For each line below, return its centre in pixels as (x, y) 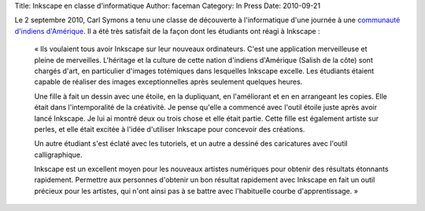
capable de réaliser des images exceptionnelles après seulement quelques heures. (168, 82)
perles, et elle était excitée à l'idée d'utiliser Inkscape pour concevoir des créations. (170, 129)
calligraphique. (58, 155)
